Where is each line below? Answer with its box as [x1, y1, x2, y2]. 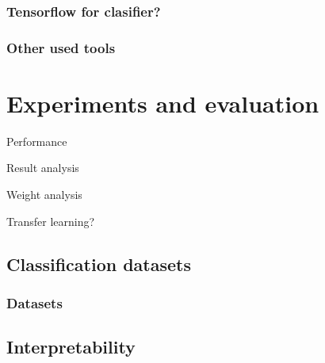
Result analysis [6, 159, 79, 176]
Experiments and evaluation [6, 86, 319, 119]
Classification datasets [6, 251, 191, 276]
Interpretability [6, 334, 136, 359]
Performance [6, 132, 67, 149]
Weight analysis [6, 186, 82, 202]
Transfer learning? [6, 212, 95, 229]
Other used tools [6, 37, 116, 57]
